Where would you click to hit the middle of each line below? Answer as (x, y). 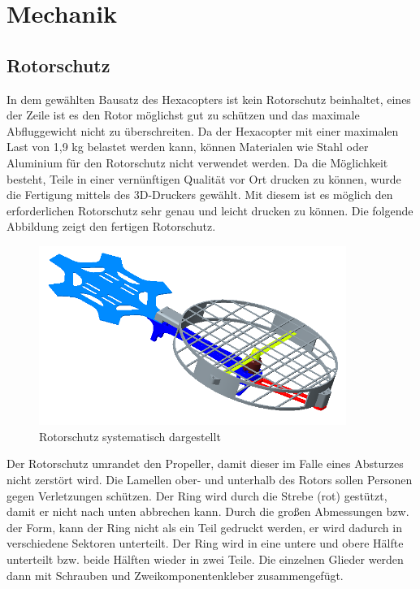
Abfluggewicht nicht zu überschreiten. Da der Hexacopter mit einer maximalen (203, 130)
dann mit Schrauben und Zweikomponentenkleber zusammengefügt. (175, 575)
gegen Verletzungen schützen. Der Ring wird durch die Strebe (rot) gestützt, (197, 495)
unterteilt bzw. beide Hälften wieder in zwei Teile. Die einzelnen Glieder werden (205, 559)
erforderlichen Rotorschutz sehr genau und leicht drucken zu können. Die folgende (210, 210)
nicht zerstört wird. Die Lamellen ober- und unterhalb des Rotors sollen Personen (210, 480)
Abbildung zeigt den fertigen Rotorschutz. (111, 226)
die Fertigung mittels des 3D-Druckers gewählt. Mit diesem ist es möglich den (200, 195)
